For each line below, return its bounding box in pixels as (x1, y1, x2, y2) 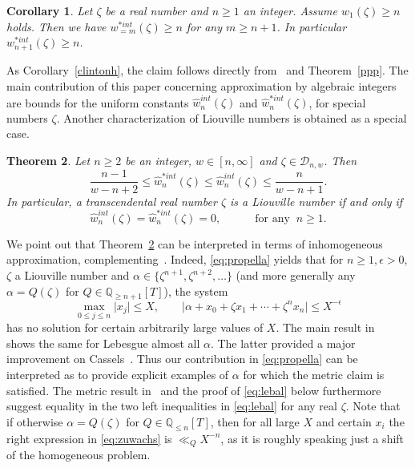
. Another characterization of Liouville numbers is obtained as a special (56, 109, 407, 126)
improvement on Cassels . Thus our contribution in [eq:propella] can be (6, 350, 358, 367)
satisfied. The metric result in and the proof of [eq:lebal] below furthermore (6, 381, 381, 398)
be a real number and (105, 2, 208, 18)
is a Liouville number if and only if (230, 192, 403, 209)
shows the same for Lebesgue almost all (6, 334, 200, 351)
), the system (163, 282, 228, 299)
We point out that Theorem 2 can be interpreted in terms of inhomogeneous (6, 235, 383, 252)
